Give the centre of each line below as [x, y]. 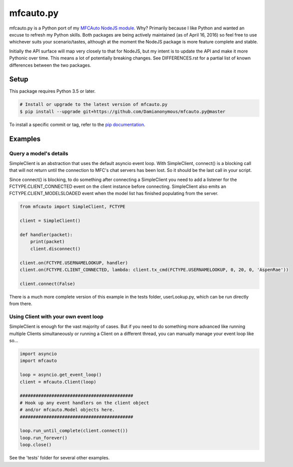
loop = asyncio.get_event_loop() [61, 375]
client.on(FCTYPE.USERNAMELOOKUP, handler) [74, 263]
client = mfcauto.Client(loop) [58, 382]
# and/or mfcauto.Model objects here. [67, 410]
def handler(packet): [46, 235]
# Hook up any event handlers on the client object [84, 403]
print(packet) [47, 242]
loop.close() [36, 445]
